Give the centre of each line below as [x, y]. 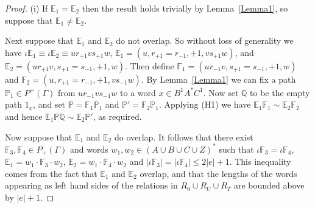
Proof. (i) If [27, 8]
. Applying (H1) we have [205, 104]
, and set [49, 104]
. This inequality [260, 161]
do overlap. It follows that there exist [184, 137]
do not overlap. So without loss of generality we [205, 40]
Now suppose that [39, 137]
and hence [24, 116]
